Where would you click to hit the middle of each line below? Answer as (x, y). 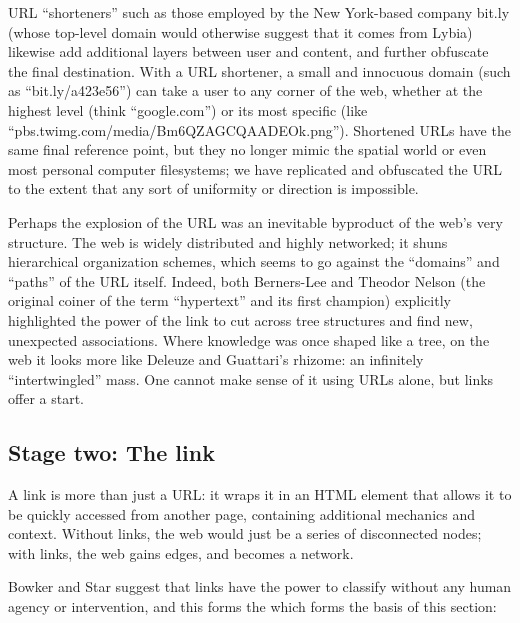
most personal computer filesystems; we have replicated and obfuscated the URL (255, 168)
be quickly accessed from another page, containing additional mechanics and (241, 513)
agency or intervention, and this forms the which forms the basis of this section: (252, 606)
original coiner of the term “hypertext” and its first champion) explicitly (229, 300)
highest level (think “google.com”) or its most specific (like (188, 109)
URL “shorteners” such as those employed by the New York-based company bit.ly (259, 12)
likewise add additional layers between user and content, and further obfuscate (248, 51)
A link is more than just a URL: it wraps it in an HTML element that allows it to (260, 494)
